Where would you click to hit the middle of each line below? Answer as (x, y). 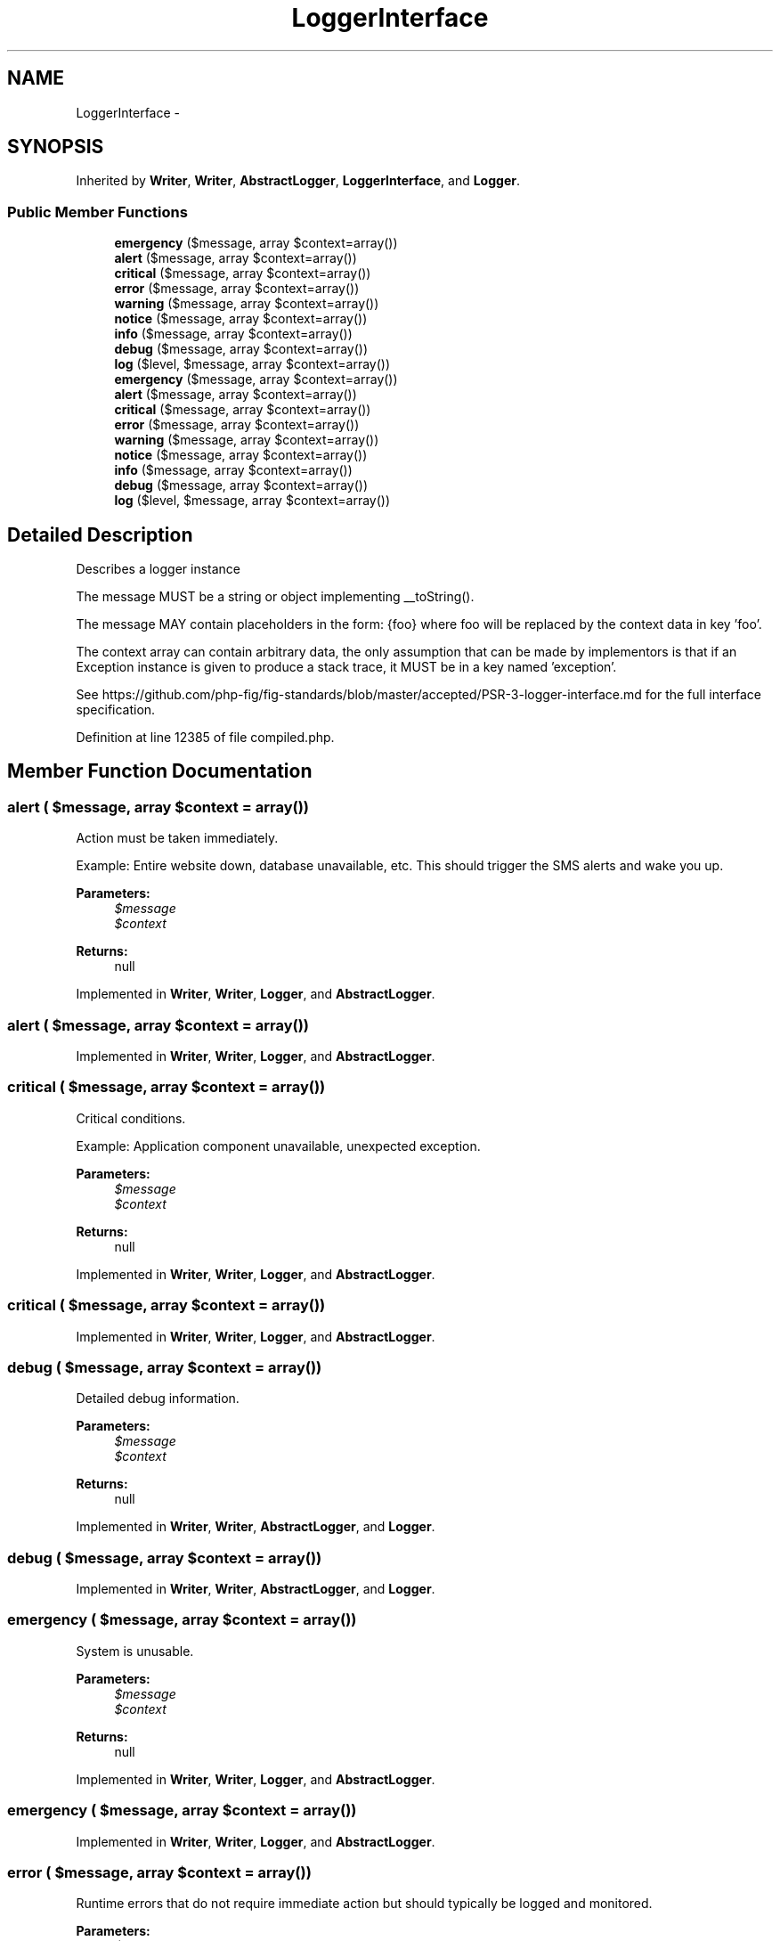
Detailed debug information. (158, 1399)
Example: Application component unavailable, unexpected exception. (278, 1146)
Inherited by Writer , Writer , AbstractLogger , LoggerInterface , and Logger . (298, 181)
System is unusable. (135, 1651)
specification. (116, 710)
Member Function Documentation (160, 771)
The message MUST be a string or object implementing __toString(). (275, 597)
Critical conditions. (131, 1118)
